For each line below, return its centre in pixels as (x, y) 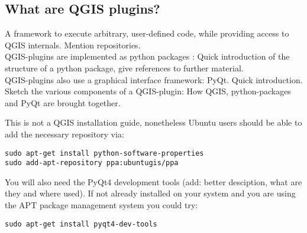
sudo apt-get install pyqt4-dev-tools (81, 224)
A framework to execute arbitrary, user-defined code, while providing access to (147, 33)
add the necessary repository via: (64, 134)
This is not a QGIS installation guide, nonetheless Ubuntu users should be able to (153, 122)
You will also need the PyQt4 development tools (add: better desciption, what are (153, 181)
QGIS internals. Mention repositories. (73, 45)
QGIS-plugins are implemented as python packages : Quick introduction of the (147, 56)
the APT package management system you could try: (101, 205)
